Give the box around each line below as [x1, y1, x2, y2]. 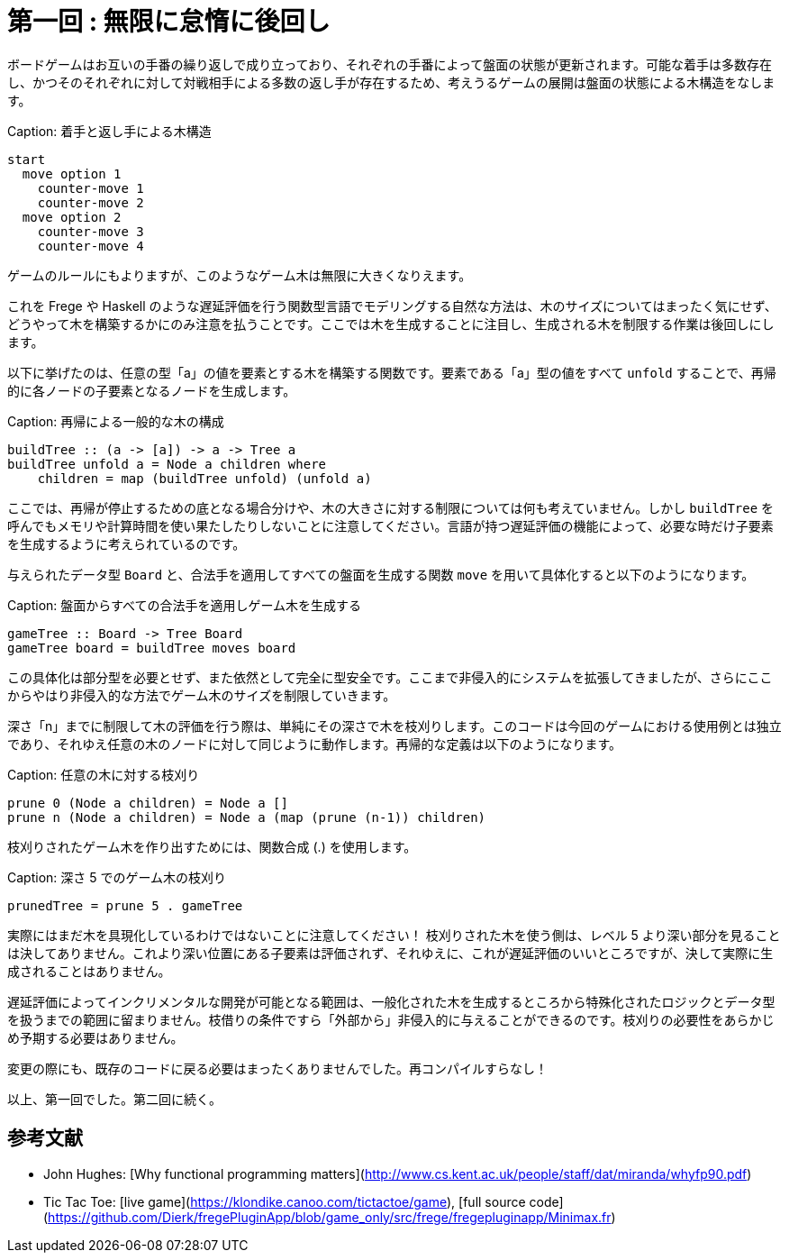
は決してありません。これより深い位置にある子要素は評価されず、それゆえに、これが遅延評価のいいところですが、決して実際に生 [7, 945, 774, 961]
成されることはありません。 [7, 963, 171, 979]
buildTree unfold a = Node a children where [7, 456, 327, 471]
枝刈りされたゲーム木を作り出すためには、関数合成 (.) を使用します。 [7, 838, 417, 854]
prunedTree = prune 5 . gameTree [7, 898, 243, 913]
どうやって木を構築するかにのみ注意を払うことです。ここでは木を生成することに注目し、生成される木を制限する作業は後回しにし [7, 315, 775, 332]
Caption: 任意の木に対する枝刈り [7, 766, 200, 782]
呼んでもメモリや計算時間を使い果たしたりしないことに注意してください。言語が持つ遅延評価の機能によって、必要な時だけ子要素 [7, 517, 774, 534]
